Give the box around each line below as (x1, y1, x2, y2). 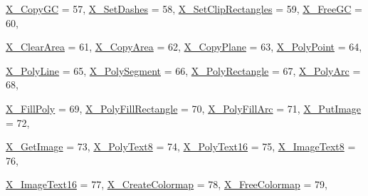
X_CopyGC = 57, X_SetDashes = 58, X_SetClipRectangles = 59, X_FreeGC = (6, 1, 362, 16)
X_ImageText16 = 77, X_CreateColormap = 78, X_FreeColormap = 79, (6, 177, 327, 192)
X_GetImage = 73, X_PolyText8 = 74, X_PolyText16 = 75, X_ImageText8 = (6, 139, 356, 154)
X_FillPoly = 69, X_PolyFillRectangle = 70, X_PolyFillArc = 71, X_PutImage (6, 100, 362, 115)
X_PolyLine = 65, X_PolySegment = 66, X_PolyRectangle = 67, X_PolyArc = (6, 63, 361, 78)
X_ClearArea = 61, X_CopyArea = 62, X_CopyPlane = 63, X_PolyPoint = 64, (6, 39, 362, 54)
